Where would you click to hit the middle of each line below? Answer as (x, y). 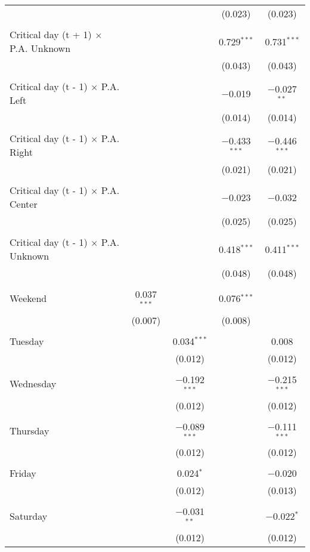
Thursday (30, 430)
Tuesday (27, 341)
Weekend (28, 298)
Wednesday (33, 384)
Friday (23, 473)
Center (24, 204)
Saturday (29, 516)
